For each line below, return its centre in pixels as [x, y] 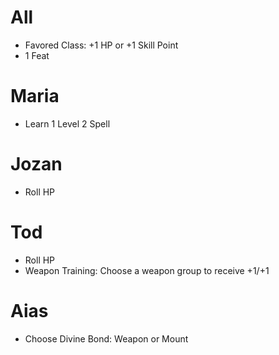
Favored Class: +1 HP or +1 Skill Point [101, 45]
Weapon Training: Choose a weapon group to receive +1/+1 [147, 270]
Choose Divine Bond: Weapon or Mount [106, 338]
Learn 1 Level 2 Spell [67, 123]
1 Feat [37, 55]
